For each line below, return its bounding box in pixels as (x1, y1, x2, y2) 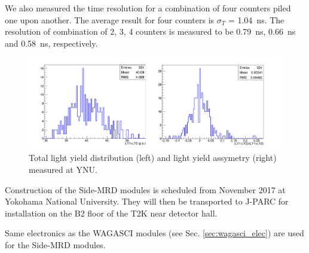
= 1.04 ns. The (228, 13, 284, 26)
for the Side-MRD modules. (5, 238, 106, 251)
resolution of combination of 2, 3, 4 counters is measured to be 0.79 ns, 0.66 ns (5, 25, 296, 38)
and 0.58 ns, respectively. (5, 36, 98, 49)
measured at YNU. (29, 163, 97, 175)
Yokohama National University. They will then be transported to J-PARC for (5, 195, 289, 208)
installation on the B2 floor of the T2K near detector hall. (5, 206, 218, 219)
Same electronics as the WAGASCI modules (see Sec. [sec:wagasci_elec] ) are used (5, 227, 304, 239)
